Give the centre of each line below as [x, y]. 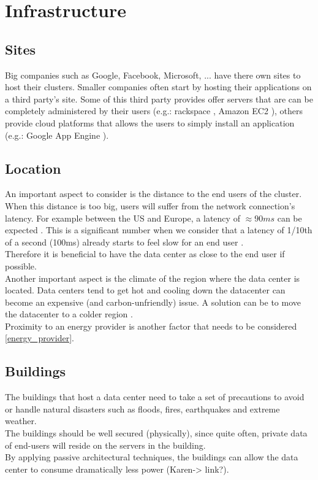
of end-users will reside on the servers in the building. [105, 445]
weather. [21, 421]
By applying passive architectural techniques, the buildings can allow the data [152, 457]
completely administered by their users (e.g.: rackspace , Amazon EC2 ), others [154, 111]
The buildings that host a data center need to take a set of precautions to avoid [155, 397]
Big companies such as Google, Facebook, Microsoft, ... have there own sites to [153, 75]
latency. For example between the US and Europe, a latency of [123, 218]
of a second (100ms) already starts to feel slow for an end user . [124, 242]
